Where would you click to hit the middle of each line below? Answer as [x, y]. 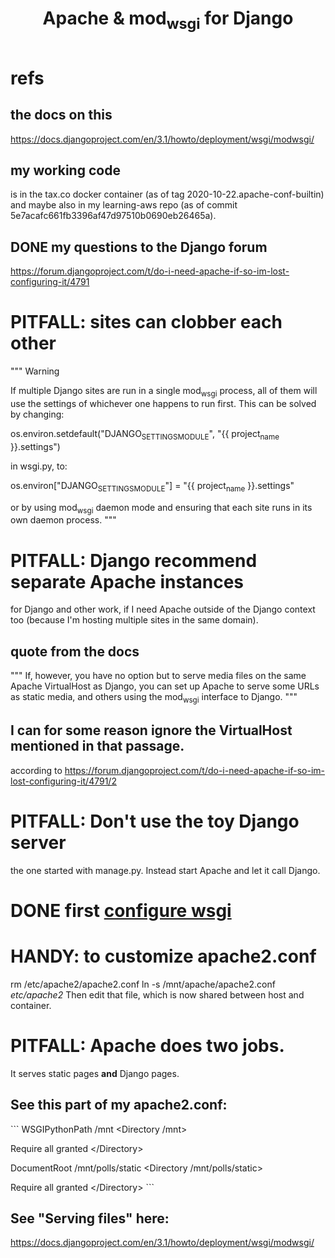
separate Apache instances [127, 581]
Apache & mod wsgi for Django [168, 20]
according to [36, 770]
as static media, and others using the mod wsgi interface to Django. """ [154, 698]
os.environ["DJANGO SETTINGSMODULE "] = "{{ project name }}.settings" [152, 486]
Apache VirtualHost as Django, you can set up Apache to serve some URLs [165, 686]
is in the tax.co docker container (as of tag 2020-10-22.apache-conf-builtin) [167, 194]
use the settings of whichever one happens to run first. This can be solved [163, 403]
